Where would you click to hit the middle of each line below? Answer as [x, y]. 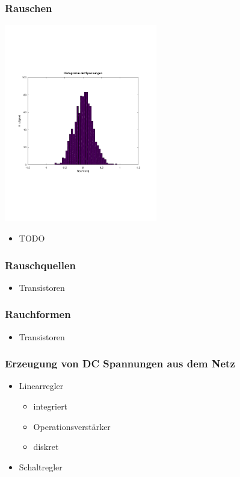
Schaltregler [41, 466]
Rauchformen [38, 314]
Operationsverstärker [72, 426]
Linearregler [41, 386]
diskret [46, 447]
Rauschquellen [40, 265]
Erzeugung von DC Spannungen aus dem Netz [120, 363]
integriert [51, 406]
